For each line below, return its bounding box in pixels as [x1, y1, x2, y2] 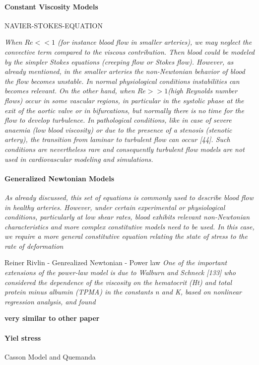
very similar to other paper [4, 313, 100, 323]
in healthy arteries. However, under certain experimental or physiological [4, 202, 225, 212]
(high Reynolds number [168, 85, 238, 96]
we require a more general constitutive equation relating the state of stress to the [4, 231, 248, 241]
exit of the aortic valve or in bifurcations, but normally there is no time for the [4, 105, 244, 115]
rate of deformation [4, 240, 64, 251]
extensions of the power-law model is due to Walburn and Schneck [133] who [4, 267, 236, 278]
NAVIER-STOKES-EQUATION [4, 20, 103, 30]
